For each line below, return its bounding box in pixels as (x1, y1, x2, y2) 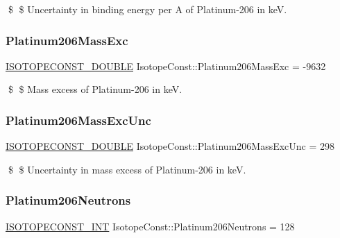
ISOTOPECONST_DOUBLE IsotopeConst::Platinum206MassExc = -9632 (6, 58, 326, 73)
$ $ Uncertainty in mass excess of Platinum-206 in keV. (8, 162, 246, 176)
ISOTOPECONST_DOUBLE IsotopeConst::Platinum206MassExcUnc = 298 (6, 139, 335, 153)
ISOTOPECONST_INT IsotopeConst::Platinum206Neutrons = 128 (6, 219, 295, 233)
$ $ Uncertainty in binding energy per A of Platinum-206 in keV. (8, 2, 287, 16)
